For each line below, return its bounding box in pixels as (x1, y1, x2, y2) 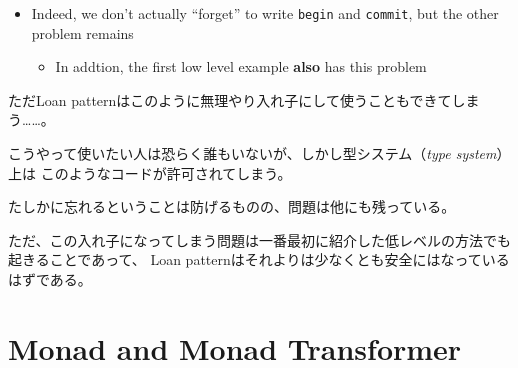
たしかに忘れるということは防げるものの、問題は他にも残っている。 (8, 196, 456, 217)
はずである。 (8, 269, 92, 289)
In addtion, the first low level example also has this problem (55, 56, 427, 77)
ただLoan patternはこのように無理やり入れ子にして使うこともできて (8, 89, 452, 110)
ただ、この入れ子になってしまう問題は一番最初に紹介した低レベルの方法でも (8, 229, 511, 250)
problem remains (31, 22, 134, 43)
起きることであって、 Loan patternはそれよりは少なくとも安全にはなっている (8, 249, 510, 270)
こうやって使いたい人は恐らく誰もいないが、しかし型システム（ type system (8, 143, 497, 164)
